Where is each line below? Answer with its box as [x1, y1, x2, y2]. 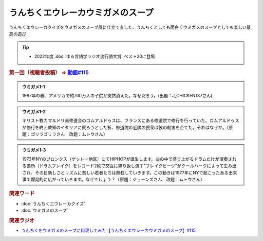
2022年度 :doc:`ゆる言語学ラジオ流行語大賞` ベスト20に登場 [34, 53, 155, 59]
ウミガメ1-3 [22, 147, 46, 153]
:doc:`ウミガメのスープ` [21, 207, 68, 213]
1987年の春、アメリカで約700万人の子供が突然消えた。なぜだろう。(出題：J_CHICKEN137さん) [22, 93, 213, 99]
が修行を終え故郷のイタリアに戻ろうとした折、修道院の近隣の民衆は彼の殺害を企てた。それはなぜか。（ [22, 124, 229, 130]
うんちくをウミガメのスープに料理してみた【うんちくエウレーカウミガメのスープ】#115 [21, 227, 196, 233]
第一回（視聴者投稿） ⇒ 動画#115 [9, 69, 89, 76]
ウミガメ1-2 [22, 108, 46, 114]
